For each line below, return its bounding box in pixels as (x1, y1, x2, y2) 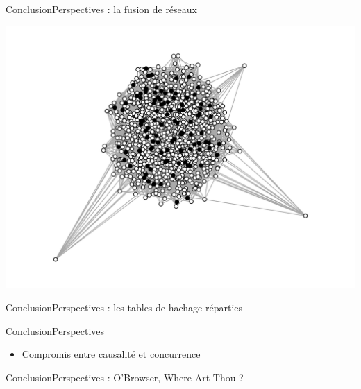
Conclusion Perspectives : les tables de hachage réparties (6, 300, 243, 315)
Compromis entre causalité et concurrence (22, 347, 201, 361)
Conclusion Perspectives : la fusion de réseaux (6, 2, 197, 16)
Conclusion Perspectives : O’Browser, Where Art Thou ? (6, 370, 244, 384)
